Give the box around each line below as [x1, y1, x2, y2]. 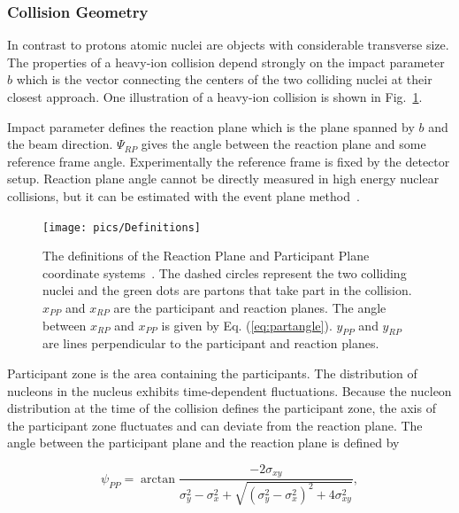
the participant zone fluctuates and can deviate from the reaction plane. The [7, 416, 423, 434]
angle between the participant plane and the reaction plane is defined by [7, 433, 400, 452]
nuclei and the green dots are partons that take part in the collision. [42, 281, 412, 299]
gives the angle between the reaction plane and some [141, 135, 426, 153]
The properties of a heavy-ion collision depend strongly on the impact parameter [7, 52, 445, 71]
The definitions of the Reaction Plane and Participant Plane [42, 246, 370, 265]
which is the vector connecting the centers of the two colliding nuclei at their [16, 70, 432, 89]
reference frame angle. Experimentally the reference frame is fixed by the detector [7, 152, 450, 170]
